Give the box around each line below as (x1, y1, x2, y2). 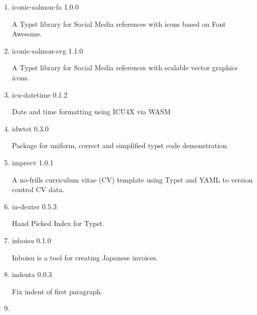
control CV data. (12, 184, 65, 195)
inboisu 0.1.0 (12, 235, 51, 245)
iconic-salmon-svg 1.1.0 (12, 45, 83, 56)
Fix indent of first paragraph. (12, 286, 103, 296)
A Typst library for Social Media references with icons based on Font (12, 18, 226, 29)
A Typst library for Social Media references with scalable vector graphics (12, 62, 238, 73)
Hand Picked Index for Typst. (12, 218, 105, 229)
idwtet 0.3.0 (12, 123, 49, 133)
